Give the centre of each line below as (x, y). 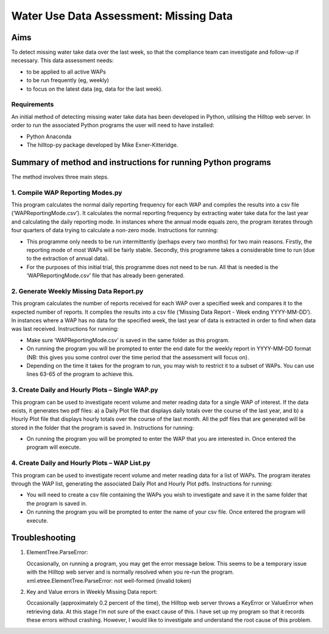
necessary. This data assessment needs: (62, 60)
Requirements (33, 105)
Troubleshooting (44, 538)
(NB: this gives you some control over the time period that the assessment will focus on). (138, 357)
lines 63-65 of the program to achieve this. (80, 374)
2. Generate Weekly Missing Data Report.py (77, 291)
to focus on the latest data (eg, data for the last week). (95, 89)
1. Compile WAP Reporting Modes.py (67, 192)
